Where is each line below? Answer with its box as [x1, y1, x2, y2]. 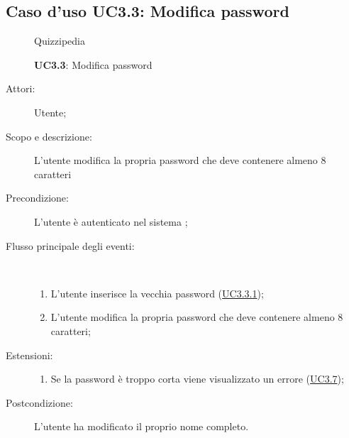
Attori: [6, 81, 35, 96]
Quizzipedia [34, 33, 85, 48]
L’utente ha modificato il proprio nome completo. [34, 419, 249, 434]
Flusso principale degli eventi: [6, 238, 135, 253]
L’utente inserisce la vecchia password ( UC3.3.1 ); [50, 285, 264, 300]
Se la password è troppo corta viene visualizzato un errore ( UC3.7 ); [50, 371, 344, 386]
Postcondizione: [6, 395, 73, 410]
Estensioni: [6, 347, 53, 362]
